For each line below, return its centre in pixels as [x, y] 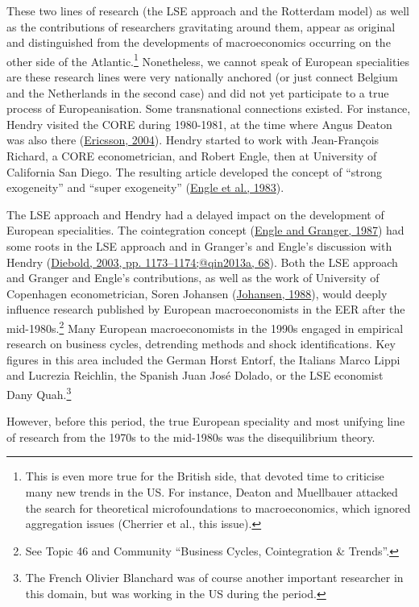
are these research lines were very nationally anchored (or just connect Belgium [202, 77]
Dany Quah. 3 [39, 393]
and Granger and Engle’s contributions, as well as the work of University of [193, 278]
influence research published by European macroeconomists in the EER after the [206, 309]
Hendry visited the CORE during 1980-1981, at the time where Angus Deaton [199, 124]
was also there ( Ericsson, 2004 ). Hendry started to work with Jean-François [193, 140]
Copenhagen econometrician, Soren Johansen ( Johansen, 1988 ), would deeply [197, 293]
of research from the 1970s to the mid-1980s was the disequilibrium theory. [191, 437]
